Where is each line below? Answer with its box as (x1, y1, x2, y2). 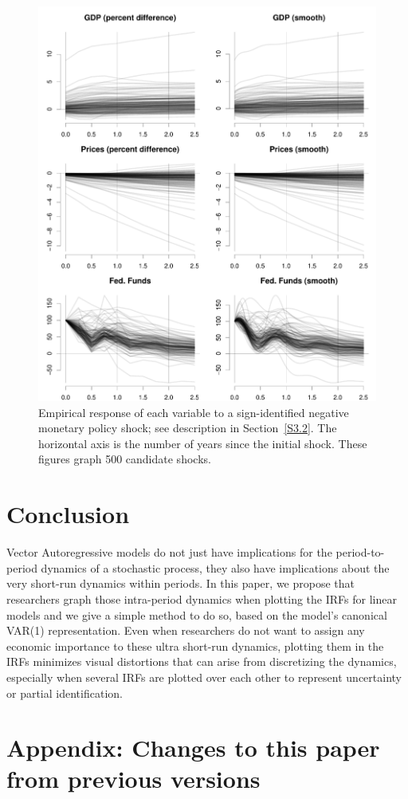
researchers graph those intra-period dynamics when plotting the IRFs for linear (6, 590, 397, 607)
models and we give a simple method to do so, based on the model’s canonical (6, 606, 387, 623)
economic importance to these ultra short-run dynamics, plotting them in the (6, 637, 384, 654)
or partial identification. (6, 684, 123, 701)
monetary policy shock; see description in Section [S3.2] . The (38, 419, 337, 436)
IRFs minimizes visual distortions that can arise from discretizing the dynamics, (6, 653, 397, 670)
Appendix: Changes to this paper (6, 731, 380, 764)
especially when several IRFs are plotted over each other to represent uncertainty (6, 668, 402, 685)
